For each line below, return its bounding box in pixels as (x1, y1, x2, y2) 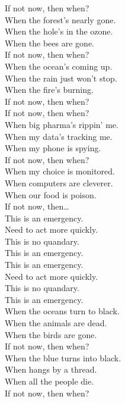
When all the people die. (5, 375, 94, 387)
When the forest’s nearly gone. (5, 13, 116, 26)
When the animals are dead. (5, 317, 107, 329)
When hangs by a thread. (5, 363, 97, 376)
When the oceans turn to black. (5, 305, 120, 317)
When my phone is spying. (5, 142, 101, 154)
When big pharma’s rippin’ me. (5, 118, 118, 130)
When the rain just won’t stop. (5, 71, 117, 84)
